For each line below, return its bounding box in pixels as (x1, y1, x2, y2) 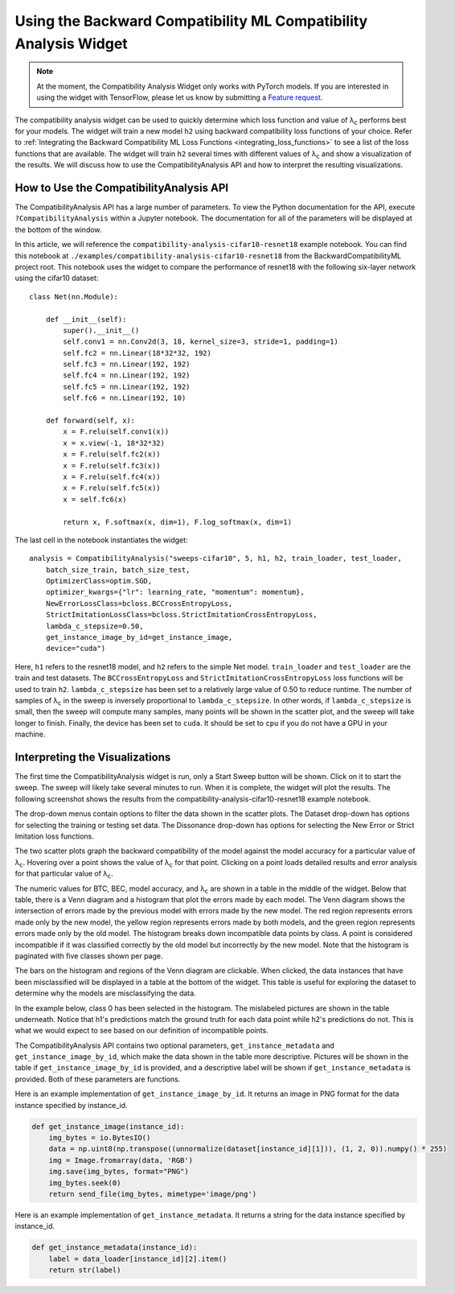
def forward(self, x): (45, 416, 136, 426)
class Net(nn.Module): (29, 292, 119, 301)
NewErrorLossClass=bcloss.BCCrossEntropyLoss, (45, 599, 233, 608)
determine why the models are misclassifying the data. (14, 988, 196, 998)
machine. (14, 729, 46, 740)
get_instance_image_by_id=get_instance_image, (45, 633, 233, 642)
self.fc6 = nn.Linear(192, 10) (63, 394, 187, 402)
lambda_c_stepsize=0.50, (45, 621, 144, 631)
